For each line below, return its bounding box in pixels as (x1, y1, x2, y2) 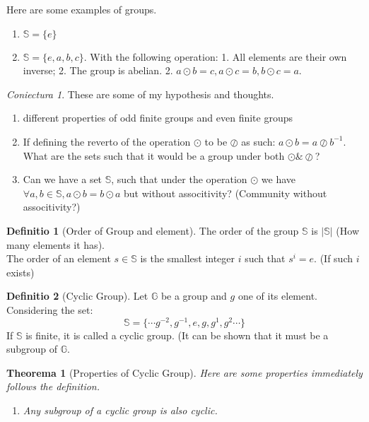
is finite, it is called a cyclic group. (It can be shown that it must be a (25, 327, 329, 342)
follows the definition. (6, 379, 100, 394)
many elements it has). (6, 237, 105, 252)
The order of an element (6, 251, 111, 266)
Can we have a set (23, 172, 102, 187)
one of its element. (238, 288, 317, 303)
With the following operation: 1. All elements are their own (90, 49, 347, 64)
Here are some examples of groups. (6, 2, 157, 16)
